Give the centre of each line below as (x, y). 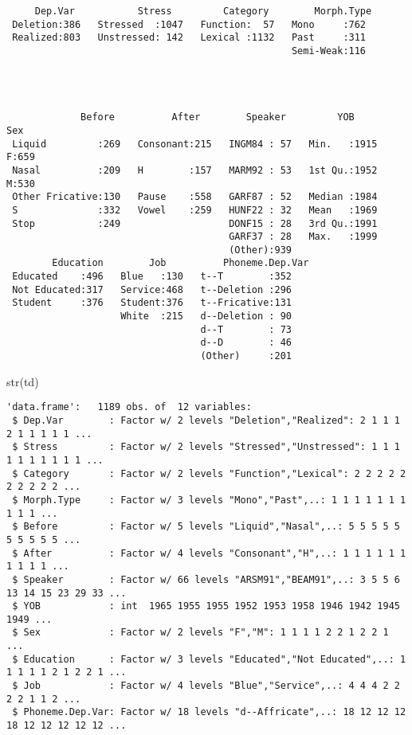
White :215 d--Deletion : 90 (206, 317)
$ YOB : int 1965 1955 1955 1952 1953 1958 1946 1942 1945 (206, 606)
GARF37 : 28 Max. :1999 (303, 237)
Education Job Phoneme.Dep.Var (180, 263)
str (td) (23, 381)
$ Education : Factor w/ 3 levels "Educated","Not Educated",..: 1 (209, 659)
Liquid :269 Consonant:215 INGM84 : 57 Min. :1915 (195, 144)
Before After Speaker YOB (218, 117)
